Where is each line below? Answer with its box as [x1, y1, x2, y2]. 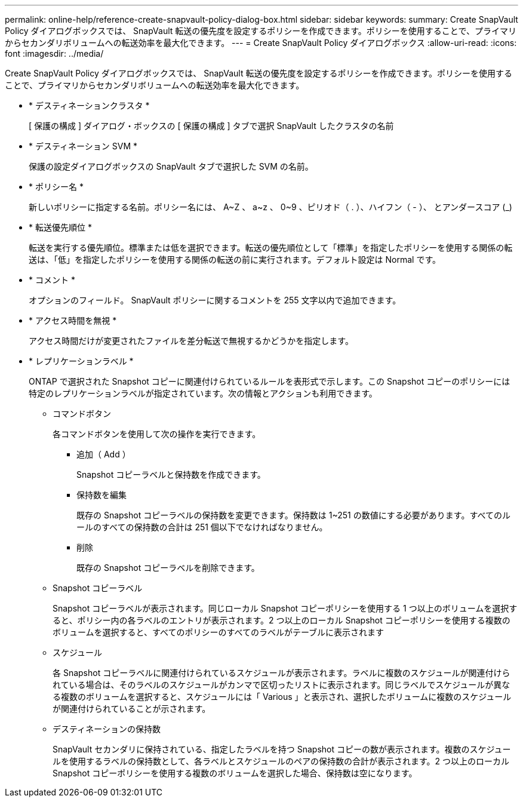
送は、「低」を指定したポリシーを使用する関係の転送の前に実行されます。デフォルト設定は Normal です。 [29, 254, 441, 265]
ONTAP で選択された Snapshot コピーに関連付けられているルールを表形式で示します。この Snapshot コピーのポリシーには [29, 376, 510, 386]
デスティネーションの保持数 [53, 724, 161, 734]
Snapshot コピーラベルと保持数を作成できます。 [76, 469, 266, 480]
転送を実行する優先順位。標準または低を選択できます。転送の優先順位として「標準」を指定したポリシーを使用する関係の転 [29, 242, 513, 253]
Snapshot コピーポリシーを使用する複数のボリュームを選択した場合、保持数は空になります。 [53, 768, 417, 778]
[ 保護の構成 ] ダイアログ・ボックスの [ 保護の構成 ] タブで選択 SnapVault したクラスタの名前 [29, 121, 394, 131]
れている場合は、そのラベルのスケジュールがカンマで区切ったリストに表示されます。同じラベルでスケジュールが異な [53, 680, 510, 690]
